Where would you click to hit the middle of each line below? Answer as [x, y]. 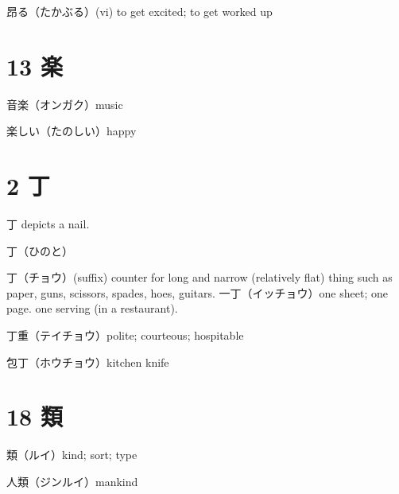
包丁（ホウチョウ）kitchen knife [88, 362]
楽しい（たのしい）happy [72, 131]
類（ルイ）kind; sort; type [72, 455]
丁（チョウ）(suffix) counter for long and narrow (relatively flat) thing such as [199, 277]
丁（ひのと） [40, 250]
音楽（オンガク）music [65, 104]
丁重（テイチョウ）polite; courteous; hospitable [125, 335]
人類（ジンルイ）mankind [72, 481]
